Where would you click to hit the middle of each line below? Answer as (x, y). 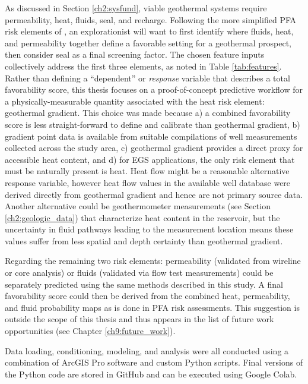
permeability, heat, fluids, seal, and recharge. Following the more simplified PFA (151, 19)
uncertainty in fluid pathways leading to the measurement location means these (149, 229)
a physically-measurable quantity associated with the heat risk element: (135, 101)
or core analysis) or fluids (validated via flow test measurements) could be (139, 273)
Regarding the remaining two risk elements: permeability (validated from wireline (153, 261)
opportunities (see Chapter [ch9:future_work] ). (90, 331)
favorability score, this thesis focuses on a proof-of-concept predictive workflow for (154, 89)
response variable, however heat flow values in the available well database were (148, 182)
